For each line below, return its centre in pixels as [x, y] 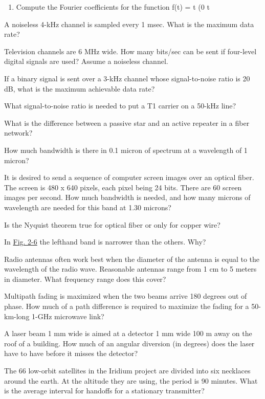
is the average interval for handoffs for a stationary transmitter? [104, 391]
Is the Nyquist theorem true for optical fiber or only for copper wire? [112, 224]
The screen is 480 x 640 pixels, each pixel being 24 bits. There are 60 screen [123, 187]
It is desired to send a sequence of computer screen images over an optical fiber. [129, 177]
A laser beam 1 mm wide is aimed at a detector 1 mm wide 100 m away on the [128, 333]
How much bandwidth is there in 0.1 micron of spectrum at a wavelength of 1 [126, 150]
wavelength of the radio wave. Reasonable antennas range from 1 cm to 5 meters [130, 269]
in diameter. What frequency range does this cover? [85, 279]
